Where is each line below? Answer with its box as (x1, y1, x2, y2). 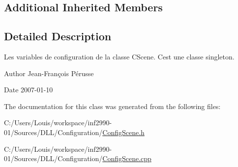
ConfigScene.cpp (102, 153, 151, 164)
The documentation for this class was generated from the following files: (4, 101, 221, 111)
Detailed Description (4, 28, 112, 44)
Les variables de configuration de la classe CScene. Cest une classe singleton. (4, 51, 235, 61)
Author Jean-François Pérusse (4, 68, 94, 78)
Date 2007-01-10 (4, 84, 53, 95)
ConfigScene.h (102, 127, 145, 137)
